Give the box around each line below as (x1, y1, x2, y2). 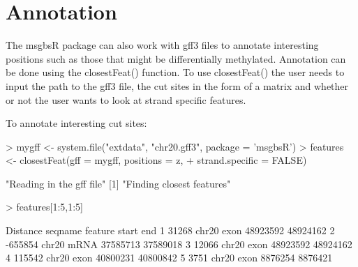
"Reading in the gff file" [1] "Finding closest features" (6, 176, 231, 190)
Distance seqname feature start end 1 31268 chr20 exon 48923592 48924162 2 (6, 223, 335, 238)
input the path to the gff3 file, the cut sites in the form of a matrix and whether (6, 78, 349, 93)
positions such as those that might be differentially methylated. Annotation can (6, 51, 346, 66)
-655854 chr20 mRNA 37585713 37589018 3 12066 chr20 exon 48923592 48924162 (6, 236, 352, 251)
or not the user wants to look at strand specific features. (6, 92, 246, 107)
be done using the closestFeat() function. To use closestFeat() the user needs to (6, 65, 345, 79)
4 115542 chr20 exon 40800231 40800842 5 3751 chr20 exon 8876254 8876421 (6, 250, 333, 265)
